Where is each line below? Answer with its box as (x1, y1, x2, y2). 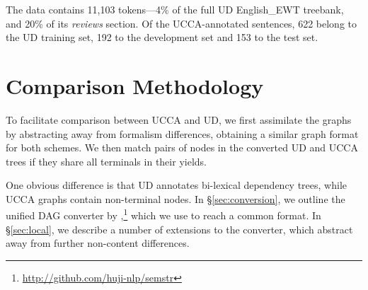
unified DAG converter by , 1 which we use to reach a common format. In (6, 206, 321, 223)
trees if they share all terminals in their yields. (6, 153, 207, 168)
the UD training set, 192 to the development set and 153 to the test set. (6, 30, 318, 45)
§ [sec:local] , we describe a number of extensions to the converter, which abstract (6, 221, 353, 236)
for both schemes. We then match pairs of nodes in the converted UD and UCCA (6, 140, 358, 155)
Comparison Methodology (6, 71, 264, 100)
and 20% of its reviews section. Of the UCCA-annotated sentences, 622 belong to (6, 16, 357, 30)
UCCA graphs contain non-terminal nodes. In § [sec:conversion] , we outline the (6, 191, 345, 206)
